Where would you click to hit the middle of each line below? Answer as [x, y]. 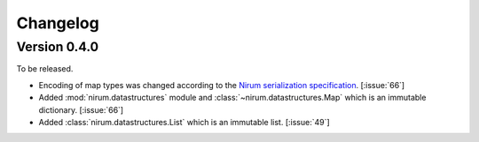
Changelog [58, 23]
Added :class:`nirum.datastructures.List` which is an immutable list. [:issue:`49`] [184, 122]
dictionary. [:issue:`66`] [81, 109]
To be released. [45, 69]
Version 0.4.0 [58, 47]
